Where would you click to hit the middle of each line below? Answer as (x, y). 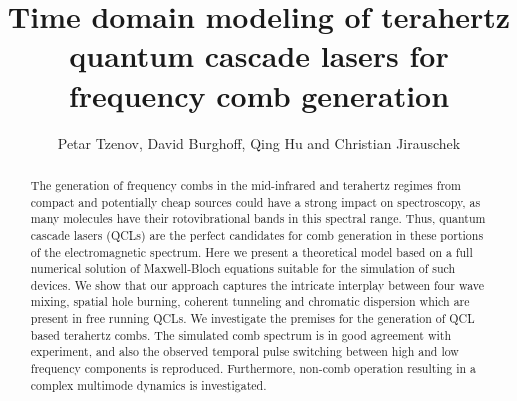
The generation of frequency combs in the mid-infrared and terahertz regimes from (245, 184)
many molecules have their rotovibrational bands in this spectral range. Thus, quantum (258, 218)
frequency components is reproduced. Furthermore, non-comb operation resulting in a (253, 368)
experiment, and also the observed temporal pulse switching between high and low (244, 351)
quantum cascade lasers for (259, 55)
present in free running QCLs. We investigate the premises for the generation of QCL (252, 318)
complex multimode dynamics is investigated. (148, 384)
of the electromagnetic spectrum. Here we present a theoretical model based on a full (251, 251)
